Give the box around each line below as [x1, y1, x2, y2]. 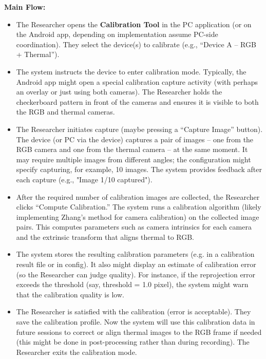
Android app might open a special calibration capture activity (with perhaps [16, 76, 258, 87]
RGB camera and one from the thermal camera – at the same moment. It [16, 144, 248, 155]
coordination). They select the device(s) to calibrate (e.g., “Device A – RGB [16, 39, 256, 49]
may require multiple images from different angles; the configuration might [16, 154, 251, 164]
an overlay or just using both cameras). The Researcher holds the [16, 86, 222, 97]
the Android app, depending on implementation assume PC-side [16, 29, 218, 40]
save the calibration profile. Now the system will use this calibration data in [16, 316, 255, 327]
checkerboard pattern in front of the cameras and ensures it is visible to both [16, 96, 259, 107]
